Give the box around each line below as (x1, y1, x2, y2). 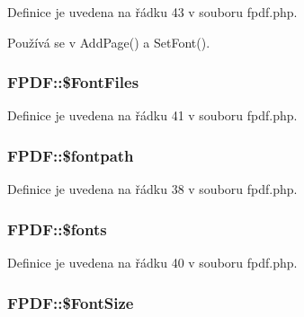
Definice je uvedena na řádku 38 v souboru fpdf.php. (7, 180, 298, 198)
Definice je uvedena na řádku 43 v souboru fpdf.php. (7, 3, 298, 21)
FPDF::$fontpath (7, 144, 134, 166)
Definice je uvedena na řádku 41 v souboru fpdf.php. (7, 106, 298, 125)
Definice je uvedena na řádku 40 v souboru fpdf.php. (7, 253, 298, 272)
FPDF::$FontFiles (7, 71, 139, 93)
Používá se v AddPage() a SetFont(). (7, 32, 210, 51)
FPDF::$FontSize (7, 291, 134, 313)
